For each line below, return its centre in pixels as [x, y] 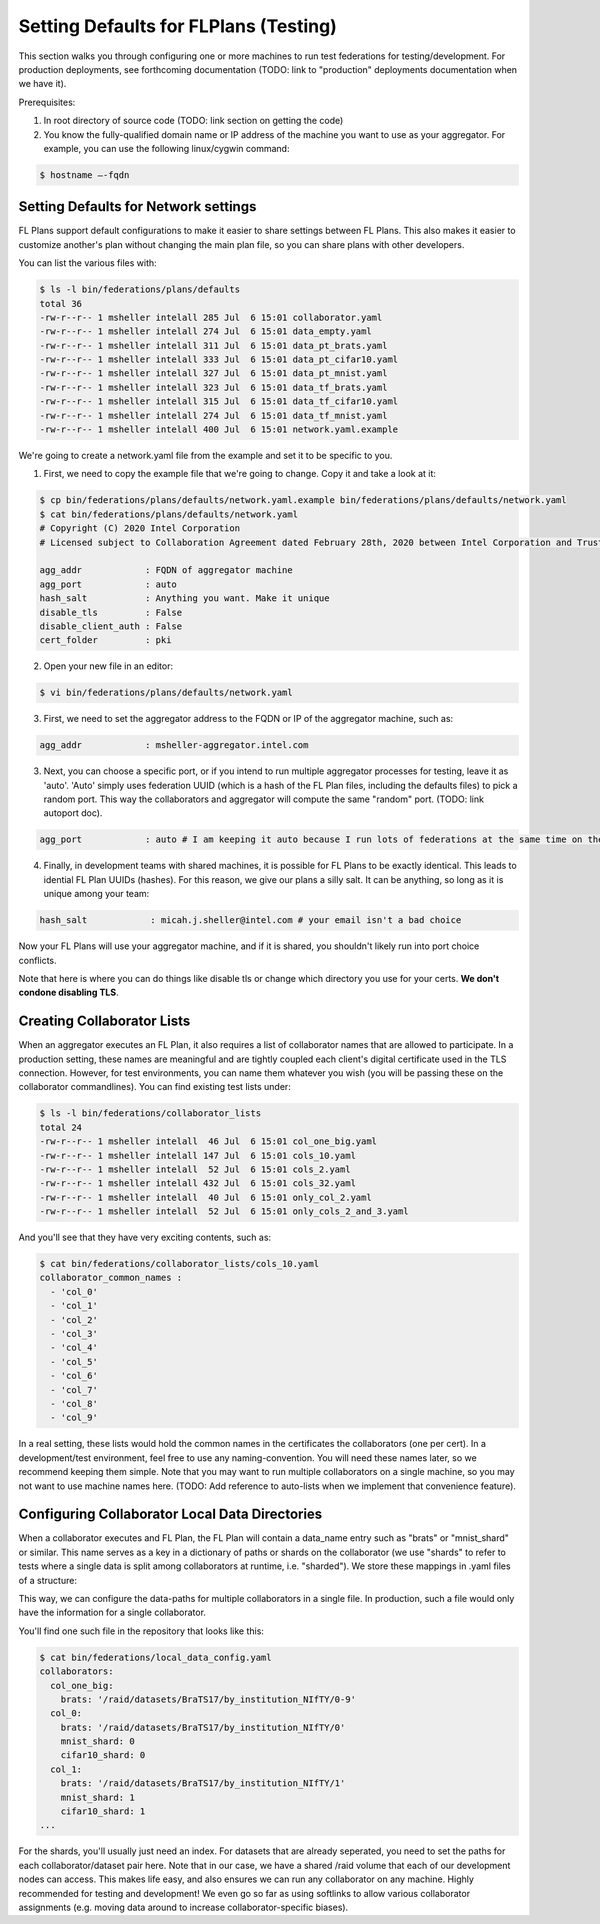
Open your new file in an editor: [108, 666]
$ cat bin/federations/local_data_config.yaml [155, 1657]
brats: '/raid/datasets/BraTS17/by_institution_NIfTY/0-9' [208, 1699]
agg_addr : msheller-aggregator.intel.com [174, 745]
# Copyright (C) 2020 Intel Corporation [139, 528]
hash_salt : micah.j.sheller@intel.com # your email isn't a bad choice [250, 920]
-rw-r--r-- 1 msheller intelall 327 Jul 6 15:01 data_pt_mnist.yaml [213, 373]
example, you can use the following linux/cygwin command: [166, 148]
